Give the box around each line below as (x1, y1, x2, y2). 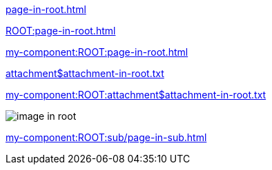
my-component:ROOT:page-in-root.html (6, 46, 188, 58)
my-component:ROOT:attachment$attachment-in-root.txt (6, 89, 266, 100)
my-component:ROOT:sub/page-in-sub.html (6, 131, 207, 143)
